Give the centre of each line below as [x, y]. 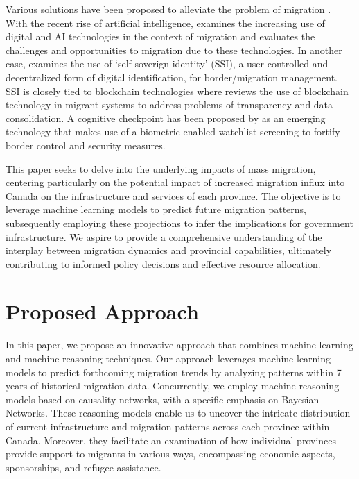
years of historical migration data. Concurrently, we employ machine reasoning [173, 386]
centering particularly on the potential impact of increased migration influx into [175, 182]
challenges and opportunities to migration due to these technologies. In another [174, 50]
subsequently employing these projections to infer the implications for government [179, 222]
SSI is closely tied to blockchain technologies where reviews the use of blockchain [177, 91]
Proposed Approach [102, 311]
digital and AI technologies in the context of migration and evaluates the [160, 36]
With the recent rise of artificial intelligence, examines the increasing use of [165, 23]
